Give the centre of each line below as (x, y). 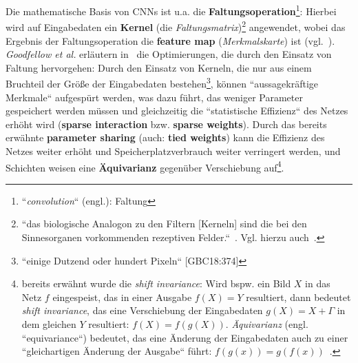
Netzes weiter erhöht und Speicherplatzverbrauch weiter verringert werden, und (173, 151)
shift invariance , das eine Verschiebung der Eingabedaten (142, 310)
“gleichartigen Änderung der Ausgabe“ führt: (117, 351)
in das (318, 283)
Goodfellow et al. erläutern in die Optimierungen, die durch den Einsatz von (169, 54)
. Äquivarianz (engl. (267, 323)
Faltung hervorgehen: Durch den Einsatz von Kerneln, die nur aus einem (159, 67)
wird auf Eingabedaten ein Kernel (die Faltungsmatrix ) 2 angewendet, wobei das (176, 26)
